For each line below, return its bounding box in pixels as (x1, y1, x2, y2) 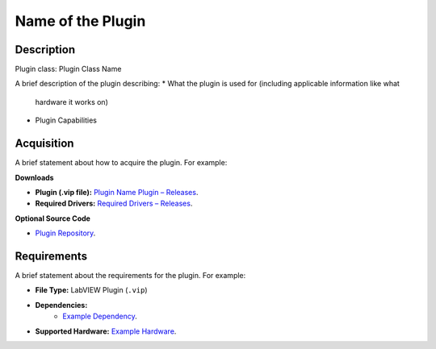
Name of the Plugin (15, 12, 146, 30)
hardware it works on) (35, 97, 108, 106)
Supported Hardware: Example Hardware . (35, 326, 177, 336)
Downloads (15, 172, 54, 182)
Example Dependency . (62, 311, 137, 322)
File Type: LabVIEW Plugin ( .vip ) (35, 285, 149, 295)
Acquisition (15, 137, 74, 151)
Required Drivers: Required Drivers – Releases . (35, 198, 193, 209)
